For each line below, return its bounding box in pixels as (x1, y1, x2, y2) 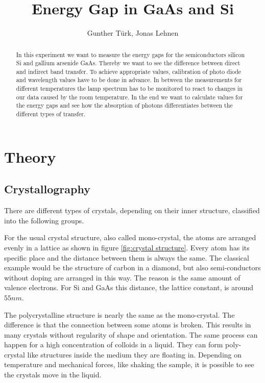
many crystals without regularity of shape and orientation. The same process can (4, 329, 258, 340)
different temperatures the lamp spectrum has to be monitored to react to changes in (16, 84, 243, 93)
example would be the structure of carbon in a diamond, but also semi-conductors (4, 262, 261, 273)
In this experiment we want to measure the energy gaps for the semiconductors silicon (16, 50, 245, 59)
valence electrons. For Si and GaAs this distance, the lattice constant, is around (4, 282, 254, 293)
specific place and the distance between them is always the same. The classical (4, 252, 249, 263)
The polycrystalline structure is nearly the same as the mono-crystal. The (4, 309, 235, 320)
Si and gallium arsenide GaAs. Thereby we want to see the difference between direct (16, 59, 240, 67)
